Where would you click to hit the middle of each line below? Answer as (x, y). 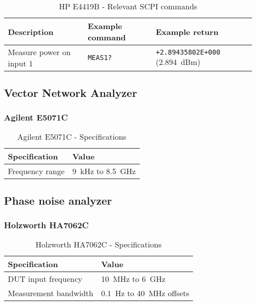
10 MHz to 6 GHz (133, 279)
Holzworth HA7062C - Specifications (98, 244)
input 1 (20, 63)
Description (31, 31)
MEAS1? (100, 58)
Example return (187, 31)
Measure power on (39, 52)
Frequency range (36, 171)
